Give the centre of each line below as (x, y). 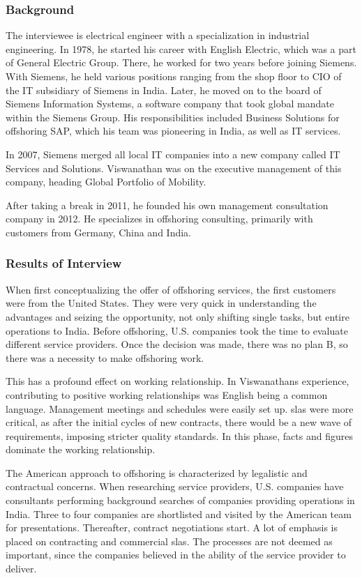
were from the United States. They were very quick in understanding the (161, 303)
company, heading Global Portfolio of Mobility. (106, 182)
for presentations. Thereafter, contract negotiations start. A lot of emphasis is (172, 527)
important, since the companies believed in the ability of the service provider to (176, 555)
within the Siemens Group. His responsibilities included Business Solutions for (173, 117)
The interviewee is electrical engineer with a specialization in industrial (158, 35)
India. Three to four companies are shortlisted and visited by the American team (179, 514)
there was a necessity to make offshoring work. (105, 357)
